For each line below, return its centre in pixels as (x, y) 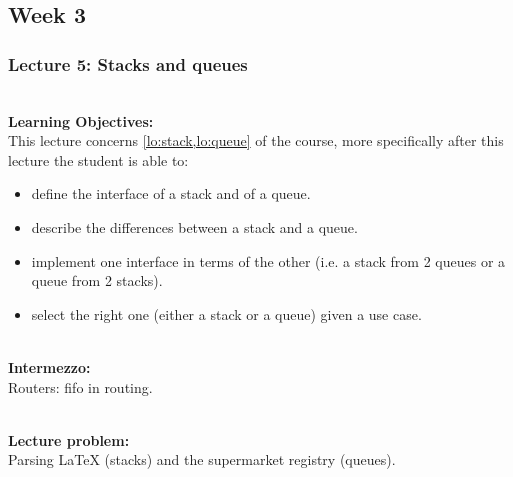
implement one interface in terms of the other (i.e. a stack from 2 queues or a (268, 260)
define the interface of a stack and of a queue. (171, 193)
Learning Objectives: (81, 120)
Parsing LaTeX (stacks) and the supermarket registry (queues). (202, 459)
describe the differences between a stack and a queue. (194, 226)
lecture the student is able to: (98, 159)
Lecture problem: (69, 439)
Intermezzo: (49, 366)
